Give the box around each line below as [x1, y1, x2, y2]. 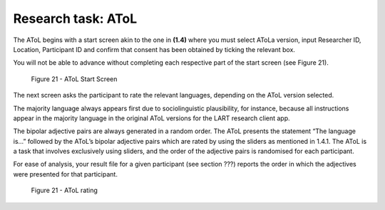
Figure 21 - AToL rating [31, 186, 98, 195]
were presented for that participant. [13, 169, 118, 178]
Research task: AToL [13, 11, 138, 26]
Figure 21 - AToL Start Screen [31, 75, 118, 83]
